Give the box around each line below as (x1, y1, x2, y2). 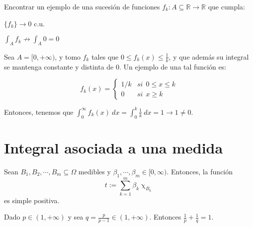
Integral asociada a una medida (4, 137, 223, 157)
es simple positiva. (4, 195, 60, 205)
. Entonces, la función (167, 166, 233, 176)
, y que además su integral (169, 51, 249, 62)
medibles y (78, 166, 111, 176)
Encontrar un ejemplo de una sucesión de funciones (4, 1, 160, 11)
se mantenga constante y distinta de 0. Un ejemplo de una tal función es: (4, 61, 227, 72)
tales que (91, 51, 119, 62)
